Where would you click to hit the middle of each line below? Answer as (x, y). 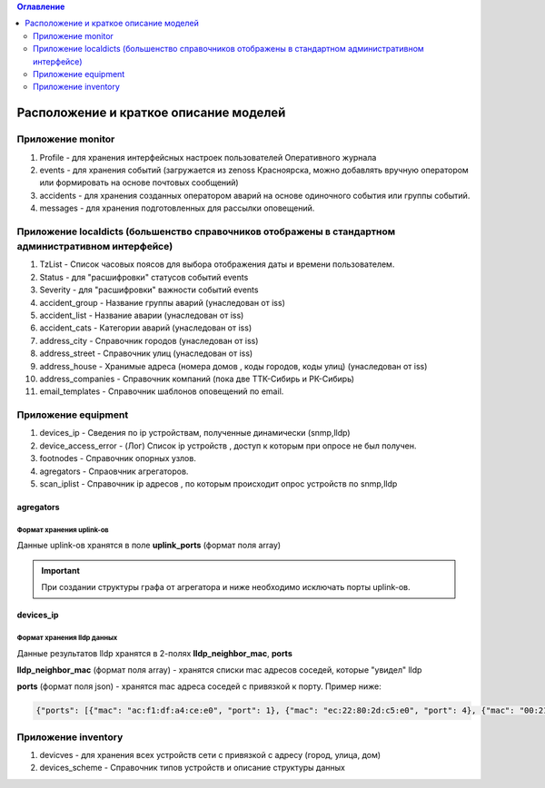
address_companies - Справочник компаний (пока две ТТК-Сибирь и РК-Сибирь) (197, 379)
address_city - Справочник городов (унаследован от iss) (149, 340)
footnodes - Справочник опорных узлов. (118, 458)
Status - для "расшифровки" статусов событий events (144, 277)
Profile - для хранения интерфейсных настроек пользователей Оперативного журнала (208, 157)
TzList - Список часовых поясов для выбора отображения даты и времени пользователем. (217, 264)
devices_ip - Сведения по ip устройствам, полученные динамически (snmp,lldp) (195, 433)
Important (61, 570)
